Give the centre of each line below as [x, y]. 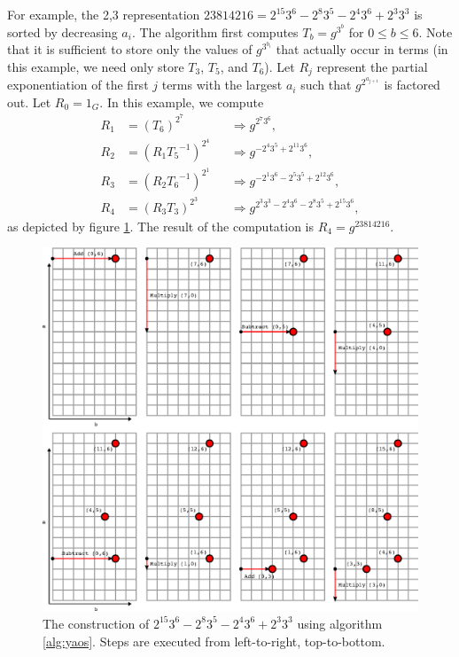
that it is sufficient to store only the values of [130, 49]
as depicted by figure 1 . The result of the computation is [161, 226]
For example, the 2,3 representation [104, 14]
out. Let [29, 102]
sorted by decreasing [62, 31]
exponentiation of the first [78, 85]
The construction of [96, 623]
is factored [412, 85]
